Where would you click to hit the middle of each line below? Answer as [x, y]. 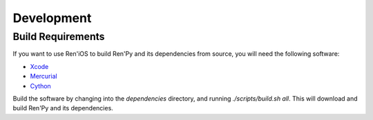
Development [52, 18]
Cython [40, 86]
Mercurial [44, 77]
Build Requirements [59, 37]
